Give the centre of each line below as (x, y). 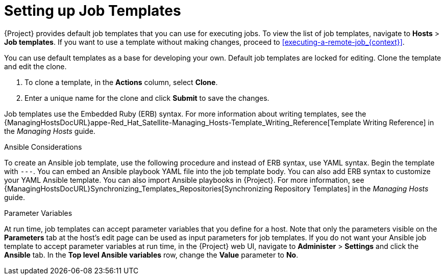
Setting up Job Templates (93, 11)
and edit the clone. (35, 66)
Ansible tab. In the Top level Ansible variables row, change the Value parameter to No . (151, 255)
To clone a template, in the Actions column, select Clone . (121, 82)
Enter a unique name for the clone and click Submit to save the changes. (147, 98)
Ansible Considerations (43, 147)
